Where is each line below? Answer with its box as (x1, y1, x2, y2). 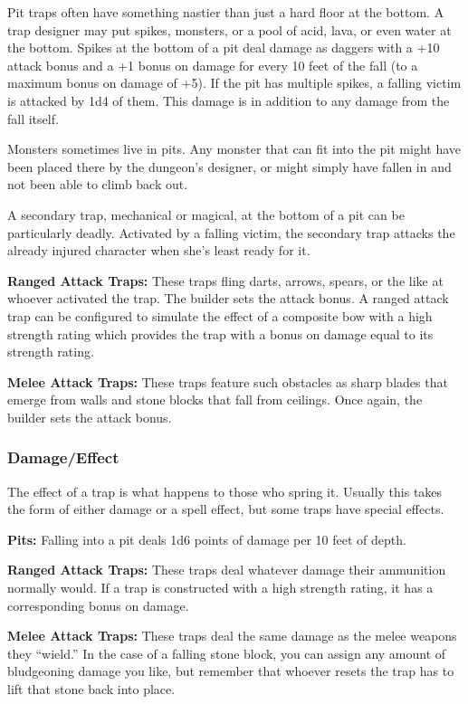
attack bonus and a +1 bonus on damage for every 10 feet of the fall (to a (7, 55, 418, 74)
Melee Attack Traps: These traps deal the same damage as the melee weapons (7, 626, 457, 645)
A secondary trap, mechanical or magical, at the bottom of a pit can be (7, 205, 405, 224)
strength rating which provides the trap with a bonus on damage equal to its (7, 324, 434, 343)
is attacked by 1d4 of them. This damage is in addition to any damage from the (7, 90, 450, 109)
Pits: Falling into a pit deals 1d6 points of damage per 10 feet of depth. (7, 529, 406, 548)
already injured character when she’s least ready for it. (7, 241, 310, 260)
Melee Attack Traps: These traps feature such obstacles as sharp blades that (7, 372, 448, 391)
